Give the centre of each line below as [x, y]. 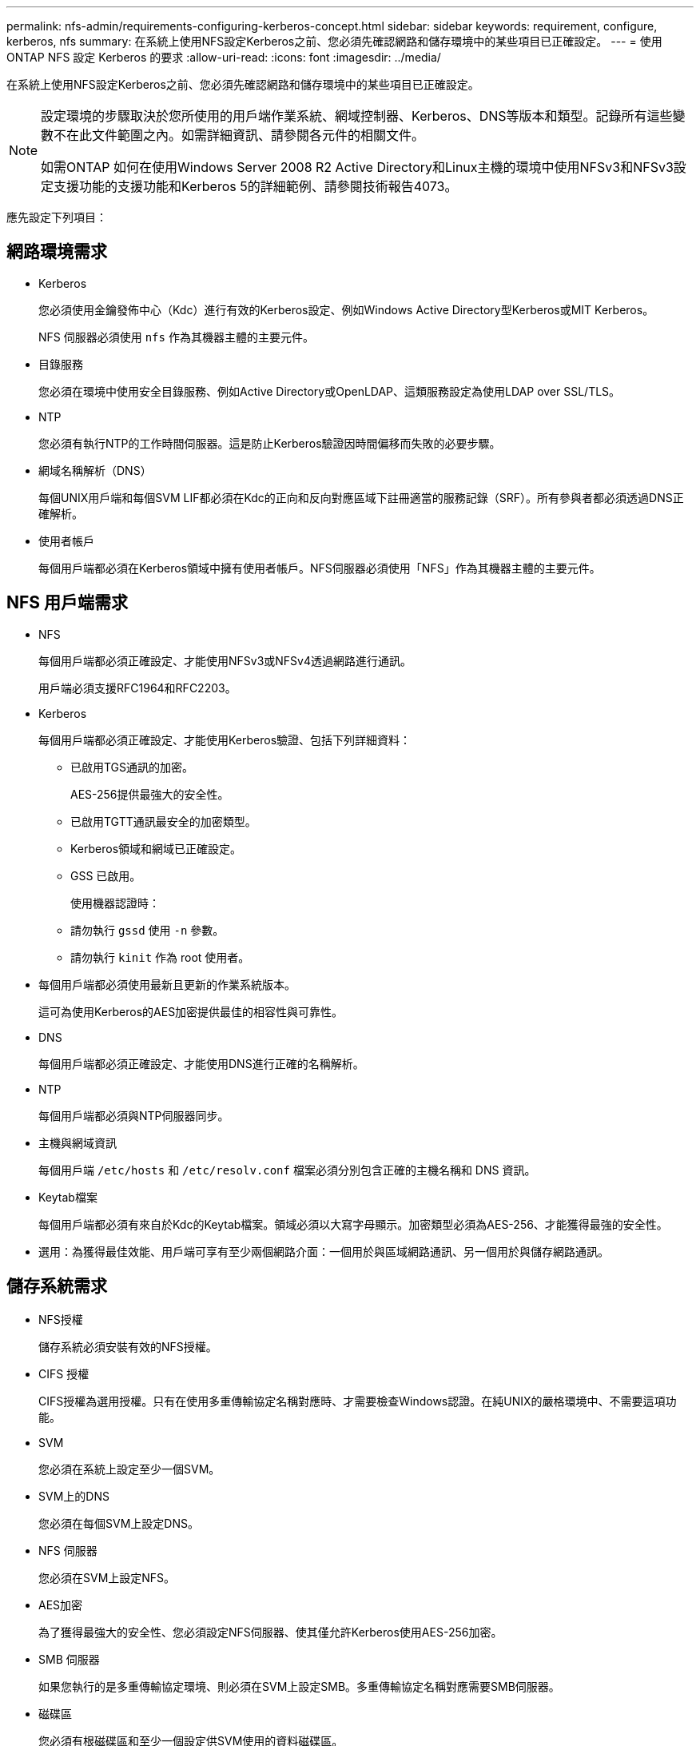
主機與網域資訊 [78, 1142]
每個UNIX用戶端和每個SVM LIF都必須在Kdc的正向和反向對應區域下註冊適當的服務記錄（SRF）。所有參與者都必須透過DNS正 [361, 497]
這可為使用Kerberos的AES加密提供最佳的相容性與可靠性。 [191, 1011]
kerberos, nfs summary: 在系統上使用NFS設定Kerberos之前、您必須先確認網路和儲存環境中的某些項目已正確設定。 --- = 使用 [334, 41]
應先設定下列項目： [57, 217]
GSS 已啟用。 [106, 875]
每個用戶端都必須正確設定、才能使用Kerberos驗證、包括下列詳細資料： [225, 739]
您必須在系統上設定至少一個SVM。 [129, 1469]
